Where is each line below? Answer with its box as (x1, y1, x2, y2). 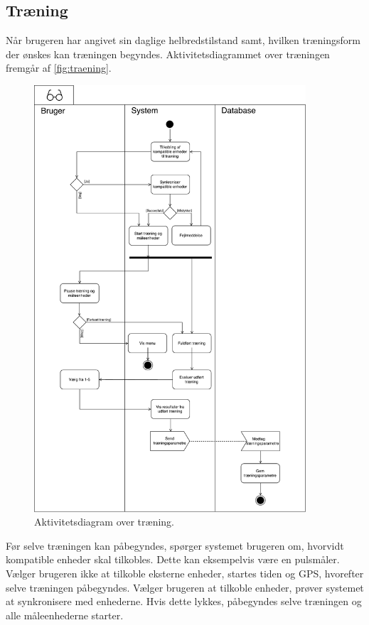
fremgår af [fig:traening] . (6, 60, 112, 75)
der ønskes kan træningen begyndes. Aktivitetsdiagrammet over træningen (6, 46, 330, 61)
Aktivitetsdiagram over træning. (34, 514, 174, 529)
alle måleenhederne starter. (6, 607, 124, 622)
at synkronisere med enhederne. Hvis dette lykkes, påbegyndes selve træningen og (6, 594, 362, 609)
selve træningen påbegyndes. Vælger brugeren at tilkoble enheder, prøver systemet (6, 580, 364, 594)
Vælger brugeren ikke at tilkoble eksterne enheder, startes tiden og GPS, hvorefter (6, 565, 364, 580)
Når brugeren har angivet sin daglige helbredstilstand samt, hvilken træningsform (6, 33, 360, 48)
